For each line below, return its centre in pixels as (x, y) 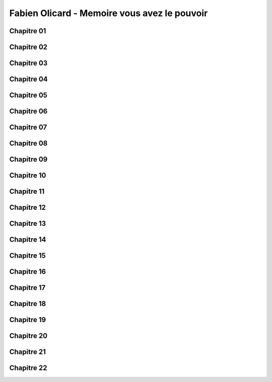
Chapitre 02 (28, 47)
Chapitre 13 (28, 224)
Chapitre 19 (28, 320)
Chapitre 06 (28, 111)
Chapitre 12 (28, 208)
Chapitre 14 (28, 240)
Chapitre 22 (28, 368)
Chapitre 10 (28, 175)
